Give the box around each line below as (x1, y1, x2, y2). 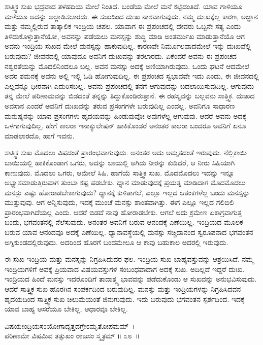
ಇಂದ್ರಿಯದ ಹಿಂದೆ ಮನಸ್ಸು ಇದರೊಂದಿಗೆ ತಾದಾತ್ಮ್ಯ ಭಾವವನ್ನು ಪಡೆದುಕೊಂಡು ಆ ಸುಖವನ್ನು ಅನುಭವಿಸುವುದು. (5, 273, 257, 284)
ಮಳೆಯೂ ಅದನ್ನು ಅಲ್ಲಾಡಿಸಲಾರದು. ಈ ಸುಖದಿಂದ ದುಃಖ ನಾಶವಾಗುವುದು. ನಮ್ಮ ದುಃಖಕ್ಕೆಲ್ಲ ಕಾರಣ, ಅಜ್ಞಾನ (5, 11, 258, 21)
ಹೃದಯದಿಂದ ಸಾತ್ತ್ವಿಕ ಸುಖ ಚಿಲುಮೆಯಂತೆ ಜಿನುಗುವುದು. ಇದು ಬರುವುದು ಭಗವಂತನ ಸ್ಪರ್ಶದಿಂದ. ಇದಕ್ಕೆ (5, 293, 245, 304)
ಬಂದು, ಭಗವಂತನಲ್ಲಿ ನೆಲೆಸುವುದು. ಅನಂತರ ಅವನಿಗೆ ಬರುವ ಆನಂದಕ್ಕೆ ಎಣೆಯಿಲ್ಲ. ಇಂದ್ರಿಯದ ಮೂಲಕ (5, 217, 243, 227)
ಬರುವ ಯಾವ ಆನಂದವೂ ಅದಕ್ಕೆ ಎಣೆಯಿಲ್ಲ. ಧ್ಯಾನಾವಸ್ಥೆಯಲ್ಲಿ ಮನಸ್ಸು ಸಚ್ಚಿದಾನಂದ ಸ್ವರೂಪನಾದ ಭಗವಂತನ (5, 227, 253, 237)
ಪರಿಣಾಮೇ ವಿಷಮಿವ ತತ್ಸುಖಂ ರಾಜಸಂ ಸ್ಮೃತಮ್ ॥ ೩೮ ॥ (5, 330, 140, 341)
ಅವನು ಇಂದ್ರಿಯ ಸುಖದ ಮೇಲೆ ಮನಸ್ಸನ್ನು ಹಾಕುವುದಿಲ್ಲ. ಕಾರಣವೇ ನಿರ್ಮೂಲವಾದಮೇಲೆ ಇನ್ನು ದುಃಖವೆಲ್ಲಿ (5, 41, 251, 51)
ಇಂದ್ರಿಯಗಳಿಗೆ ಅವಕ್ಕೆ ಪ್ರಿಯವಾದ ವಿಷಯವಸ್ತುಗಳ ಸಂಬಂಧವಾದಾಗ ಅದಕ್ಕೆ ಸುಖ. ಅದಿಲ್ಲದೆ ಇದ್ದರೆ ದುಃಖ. (5, 263, 245, 274)
